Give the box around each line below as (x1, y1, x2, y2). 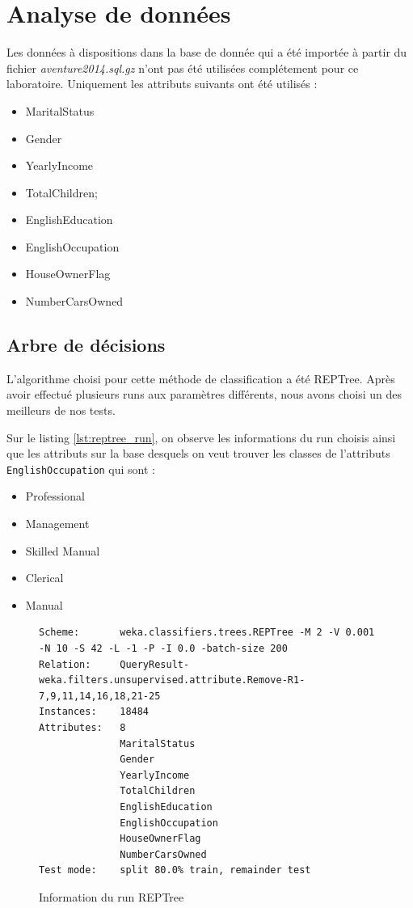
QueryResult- (120, 658, 190, 670)
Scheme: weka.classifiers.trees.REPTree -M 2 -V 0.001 (39, 627, 375, 639)
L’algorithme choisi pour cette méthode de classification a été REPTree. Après (6, 370, 395, 386)
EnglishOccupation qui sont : (6, 460, 156, 477)
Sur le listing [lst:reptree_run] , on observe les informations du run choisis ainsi (6, 429, 396, 446)
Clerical (25, 569, 64, 586)
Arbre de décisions (6, 332, 166, 357)
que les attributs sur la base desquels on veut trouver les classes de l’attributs (6, 445, 390, 462)
